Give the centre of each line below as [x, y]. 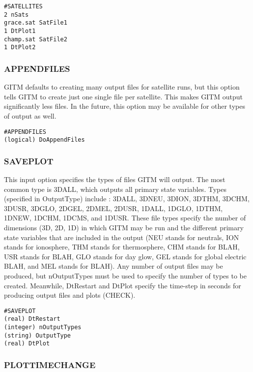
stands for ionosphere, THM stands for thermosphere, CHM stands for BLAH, [122, 247]
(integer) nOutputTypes [43, 327]
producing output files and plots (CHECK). [70, 295]
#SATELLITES [23, 6]
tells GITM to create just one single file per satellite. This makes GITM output [124, 96]
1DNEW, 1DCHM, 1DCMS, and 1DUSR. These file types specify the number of [125, 218]
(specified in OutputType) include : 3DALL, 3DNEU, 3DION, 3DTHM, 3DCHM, [127, 199]
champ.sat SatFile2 [36, 39]
